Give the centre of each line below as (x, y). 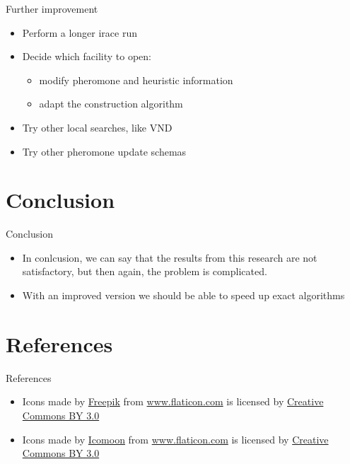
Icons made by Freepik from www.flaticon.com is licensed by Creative (173, 401)
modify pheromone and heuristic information (136, 80)
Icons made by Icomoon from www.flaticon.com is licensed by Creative (175, 439)
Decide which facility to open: (87, 56)
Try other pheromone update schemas (104, 151)
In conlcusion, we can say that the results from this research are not (170, 257)
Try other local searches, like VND (97, 127)
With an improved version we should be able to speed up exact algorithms (183, 295)
